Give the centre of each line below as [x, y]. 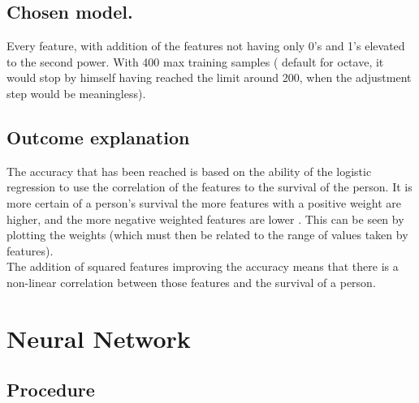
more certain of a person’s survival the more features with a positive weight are [204, 202]
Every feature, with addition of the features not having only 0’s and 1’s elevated [206, 46]
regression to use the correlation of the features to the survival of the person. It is [209, 187]
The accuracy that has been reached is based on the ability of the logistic [189, 171]
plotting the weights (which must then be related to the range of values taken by [207, 235]
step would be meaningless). [76, 93]
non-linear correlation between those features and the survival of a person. [191, 282]
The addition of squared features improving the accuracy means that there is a [203, 266]
